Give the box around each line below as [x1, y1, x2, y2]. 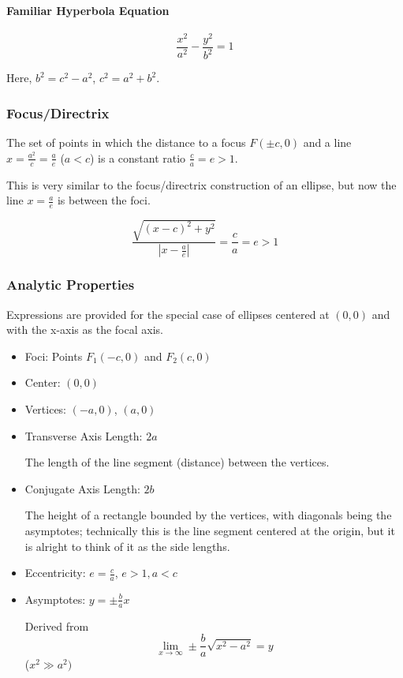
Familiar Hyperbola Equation [6, 2, 170, 18]
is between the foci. [57, 192, 151, 208]
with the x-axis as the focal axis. [6, 321, 163, 338]
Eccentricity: [24, 564, 86, 581]
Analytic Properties [6, 275, 135, 294]
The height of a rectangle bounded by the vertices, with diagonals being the [24, 507, 392, 523]
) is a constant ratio [89, 149, 186, 166]
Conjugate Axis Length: [24, 480, 140, 496]
